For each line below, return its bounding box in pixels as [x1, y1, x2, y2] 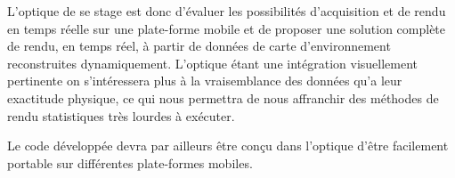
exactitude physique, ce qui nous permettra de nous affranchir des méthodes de [7, 88, 439, 107]
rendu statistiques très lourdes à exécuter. [7, 106, 235, 125]
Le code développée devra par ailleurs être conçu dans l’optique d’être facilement [7, 136, 449, 155]
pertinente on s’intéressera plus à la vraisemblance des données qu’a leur [7, 71, 402, 90]
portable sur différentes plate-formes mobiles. [7, 153, 253, 172]
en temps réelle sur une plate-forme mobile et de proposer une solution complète [7, 19, 446, 37]
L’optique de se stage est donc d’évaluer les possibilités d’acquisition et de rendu [7, 2, 446, 20]
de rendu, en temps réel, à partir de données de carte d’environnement [7, 36, 391, 55]
